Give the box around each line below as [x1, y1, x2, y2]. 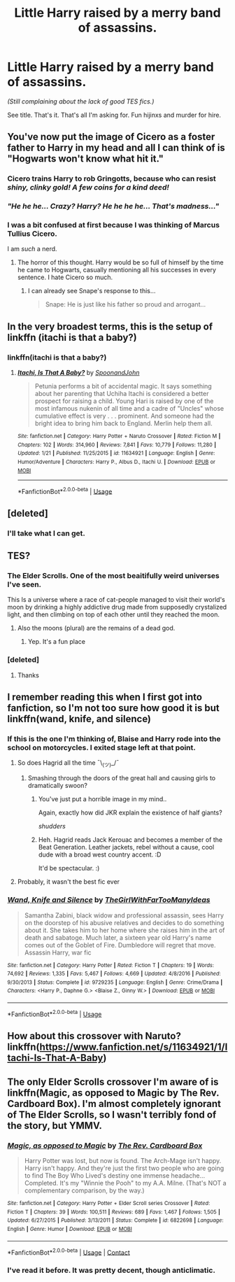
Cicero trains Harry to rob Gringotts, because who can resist [7, 174, 217, 183]
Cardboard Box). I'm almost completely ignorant [7, 1097, 222, 1110]
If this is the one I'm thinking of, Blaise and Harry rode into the [7, 734, 221, 744]
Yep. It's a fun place [27, 638, 86, 646]
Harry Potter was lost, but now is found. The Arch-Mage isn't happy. [24, 1156, 222, 1164]
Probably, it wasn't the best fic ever [17, 878, 120, 886]
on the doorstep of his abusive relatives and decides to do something [24, 918, 225, 927]
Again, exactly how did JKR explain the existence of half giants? [38, 808, 222, 817]
